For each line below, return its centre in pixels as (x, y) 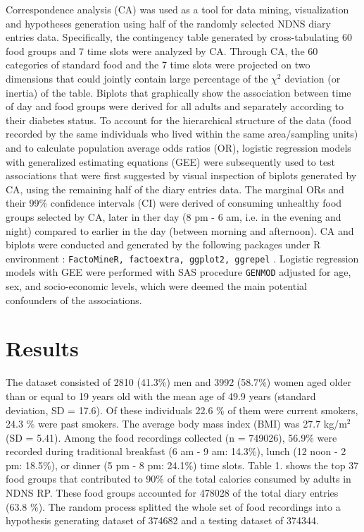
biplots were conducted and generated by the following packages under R (163, 244)
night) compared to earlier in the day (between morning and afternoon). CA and (180, 230)
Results (42, 348)
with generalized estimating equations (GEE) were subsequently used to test (171, 161)
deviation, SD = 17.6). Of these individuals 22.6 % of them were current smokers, (182, 410)
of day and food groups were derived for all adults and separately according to (175, 106)
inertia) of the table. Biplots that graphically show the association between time (178, 92)
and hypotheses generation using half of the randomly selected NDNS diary (168, 23)
